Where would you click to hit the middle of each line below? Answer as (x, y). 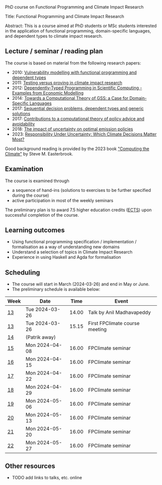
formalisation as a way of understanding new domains (66, 247)
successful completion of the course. (42, 215)
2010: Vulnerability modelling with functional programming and (74, 72)
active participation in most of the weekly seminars (62, 200)
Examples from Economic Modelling (48, 93)
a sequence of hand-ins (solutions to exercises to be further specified (81, 190)
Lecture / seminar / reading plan (54, 51)
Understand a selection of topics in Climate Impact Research (72, 252)
